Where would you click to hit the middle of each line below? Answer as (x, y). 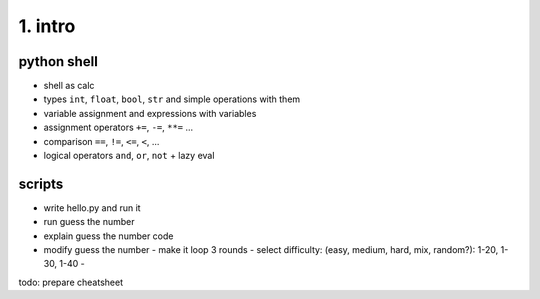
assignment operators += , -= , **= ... (118, 127)
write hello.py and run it (92, 207)
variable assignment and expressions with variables (150, 113)
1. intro (47, 26)
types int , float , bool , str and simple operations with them (172, 99)
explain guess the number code (108, 236)
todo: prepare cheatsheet (71, 282)
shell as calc (69, 86)
